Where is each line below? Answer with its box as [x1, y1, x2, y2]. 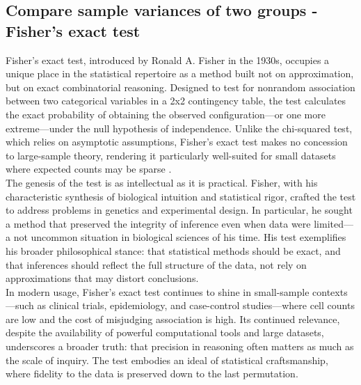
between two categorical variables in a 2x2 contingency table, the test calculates [6, 93, 346, 108]
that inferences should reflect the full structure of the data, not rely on [6, 257, 307, 272]
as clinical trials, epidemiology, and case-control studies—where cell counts [37, 298, 355, 313]
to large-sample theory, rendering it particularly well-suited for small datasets [6, 148, 336, 162]
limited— [314, 216, 353, 230]
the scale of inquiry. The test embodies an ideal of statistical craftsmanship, [6, 352, 328, 367]
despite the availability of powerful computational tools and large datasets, [6, 325, 324, 340]
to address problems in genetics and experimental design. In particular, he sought [6, 203, 353, 217]
